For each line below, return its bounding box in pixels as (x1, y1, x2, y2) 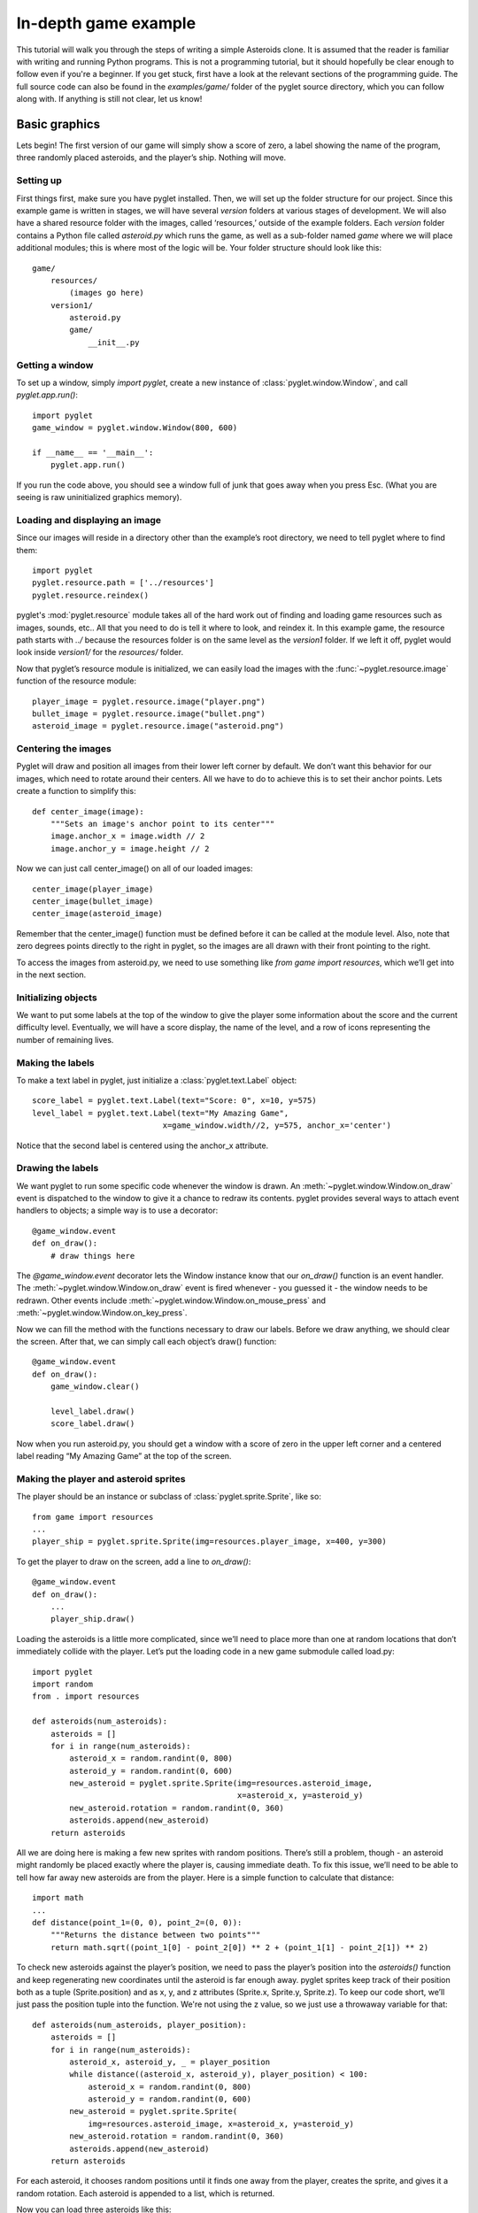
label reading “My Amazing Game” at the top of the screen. (16, 1451, 232, 1461)
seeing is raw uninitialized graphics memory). (16, 492, 182, 503)
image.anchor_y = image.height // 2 (50, 844, 210, 853)
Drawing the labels (16, 1162, 99, 1175)
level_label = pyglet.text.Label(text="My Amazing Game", (32, 1107, 289, 1118)
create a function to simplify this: (16, 786, 136, 797)
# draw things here (50, 1251, 135, 1261)
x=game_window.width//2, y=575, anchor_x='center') (162, 1121, 392, 1130)
